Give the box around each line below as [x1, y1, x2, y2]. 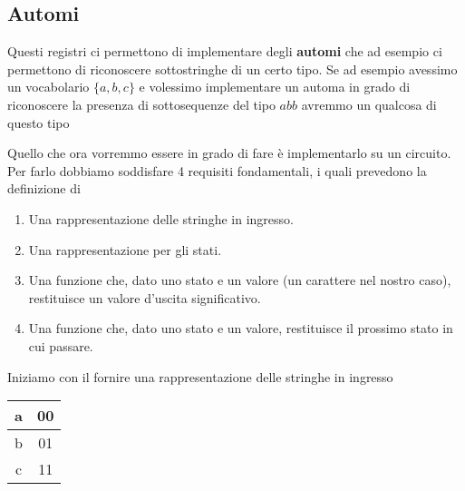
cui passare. [28, 336, 93, 355]
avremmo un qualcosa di [301, 94, 437, 113]
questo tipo [7, 113, 70, 132]
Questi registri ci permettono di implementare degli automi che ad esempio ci [7, 42, 442, 61]
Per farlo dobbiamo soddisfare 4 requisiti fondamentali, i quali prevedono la [7, 161, 427, 180]
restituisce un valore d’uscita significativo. [28, 288, 261, 307]
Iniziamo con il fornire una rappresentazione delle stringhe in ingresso [7, 367, 393, 386]
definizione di [7, 179, 81, 198]
